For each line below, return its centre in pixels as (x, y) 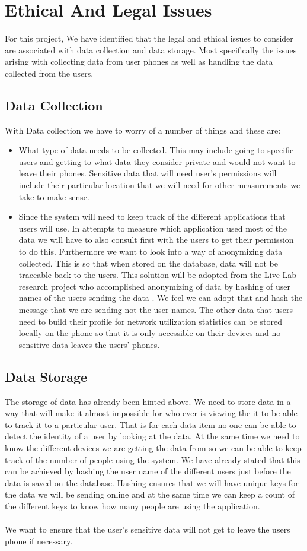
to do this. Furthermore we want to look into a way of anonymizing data (151, 251)
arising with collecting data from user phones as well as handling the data (139, 61)
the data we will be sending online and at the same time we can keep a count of (150, 494)
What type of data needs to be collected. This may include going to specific (156, 150)
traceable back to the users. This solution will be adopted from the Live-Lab (158, 275)
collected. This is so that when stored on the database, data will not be (148, 263)
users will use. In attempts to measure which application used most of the (153, 228)
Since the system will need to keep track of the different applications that (152, 216)
